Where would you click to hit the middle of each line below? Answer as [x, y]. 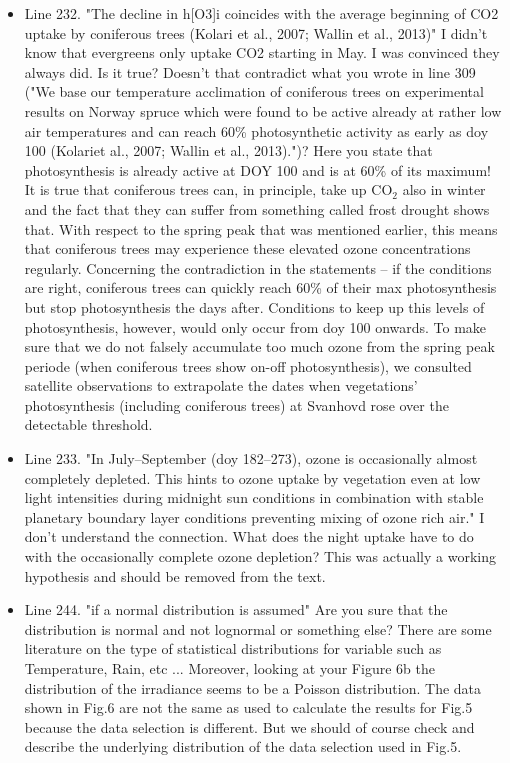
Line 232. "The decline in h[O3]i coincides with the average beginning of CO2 [261, 13]
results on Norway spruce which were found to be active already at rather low [263, 110]
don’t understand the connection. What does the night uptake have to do [249, 536]
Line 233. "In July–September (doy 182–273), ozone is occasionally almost [251, 458]
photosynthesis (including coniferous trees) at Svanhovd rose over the [236, 404]
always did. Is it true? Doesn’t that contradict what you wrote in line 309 [250, 71]
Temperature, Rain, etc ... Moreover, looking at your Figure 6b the [229, 668]
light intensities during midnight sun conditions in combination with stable [254, 497]
